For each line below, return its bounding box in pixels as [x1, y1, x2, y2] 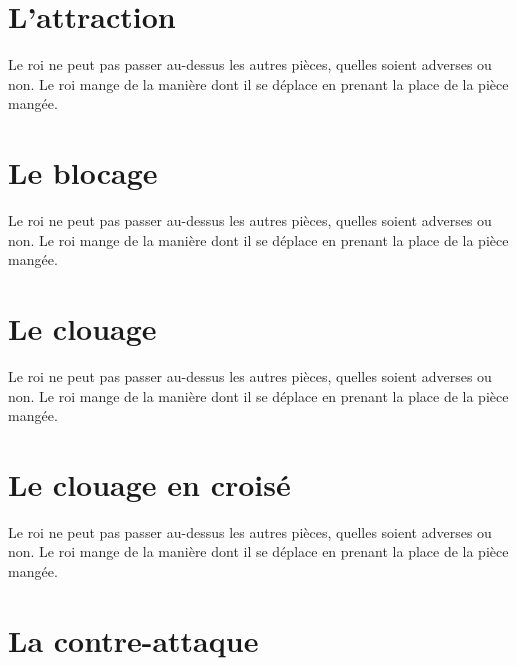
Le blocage [8, 152, 158, 193]
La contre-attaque [8, 619, 259, 660]
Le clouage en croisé [8, 463, 291, 504]
